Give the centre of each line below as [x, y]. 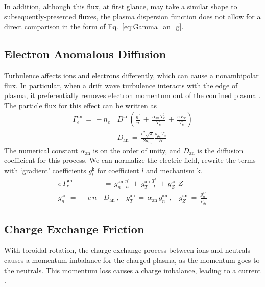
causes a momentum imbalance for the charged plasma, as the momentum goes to [132, 260]
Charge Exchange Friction [74, 229]
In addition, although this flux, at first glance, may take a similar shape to [121, 6]
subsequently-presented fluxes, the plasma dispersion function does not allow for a [132, 16]
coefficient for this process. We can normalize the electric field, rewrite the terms [130, 160]
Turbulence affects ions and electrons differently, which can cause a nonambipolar [131, 75]
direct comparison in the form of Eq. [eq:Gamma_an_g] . [94, 26]
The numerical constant [41, 150]
